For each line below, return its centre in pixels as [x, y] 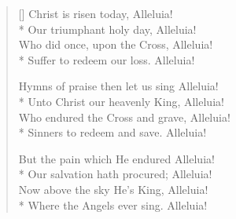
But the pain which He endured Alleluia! [116, 158]
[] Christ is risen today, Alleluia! [96, 13]
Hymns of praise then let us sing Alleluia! [118, 86]
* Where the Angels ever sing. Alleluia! [113, 204]
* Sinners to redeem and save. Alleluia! [112, 132]
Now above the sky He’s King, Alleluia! [113, 189]
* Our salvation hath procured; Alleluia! [115, 174]
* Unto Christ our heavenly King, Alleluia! [121, 101]
